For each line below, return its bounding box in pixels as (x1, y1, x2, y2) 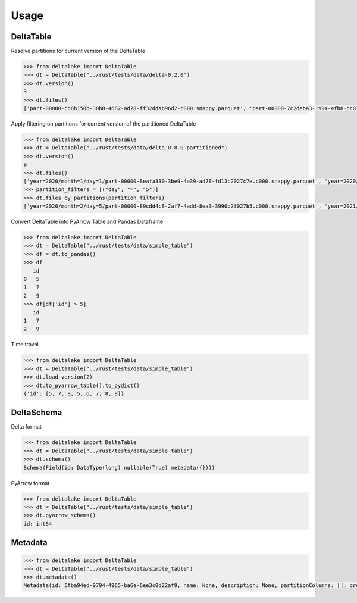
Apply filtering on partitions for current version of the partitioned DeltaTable (11, 120, 196, 127)
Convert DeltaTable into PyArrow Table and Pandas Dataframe (11, 218, 164, 226)
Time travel (11, 341, 39, 348)
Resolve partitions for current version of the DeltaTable (11, 48, 146, 55)
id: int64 (23, 520, 52, 527)
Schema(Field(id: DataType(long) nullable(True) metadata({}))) (23, 464, 215, 471)
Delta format (11, 423, 42, 430)
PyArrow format (11, 479, 50, 486)
